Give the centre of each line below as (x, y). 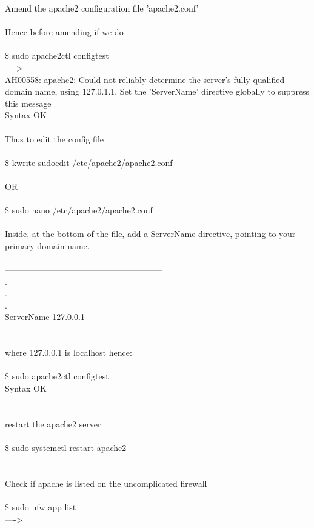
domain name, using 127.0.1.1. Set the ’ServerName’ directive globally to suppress (157, 91)
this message (28, 103)
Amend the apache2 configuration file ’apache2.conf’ (102, 8)
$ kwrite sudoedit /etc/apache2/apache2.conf (89, 162)
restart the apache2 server (53, 423)
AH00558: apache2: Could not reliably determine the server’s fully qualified (145, 79)
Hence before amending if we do (64, 32)
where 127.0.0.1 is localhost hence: (68, 353)
